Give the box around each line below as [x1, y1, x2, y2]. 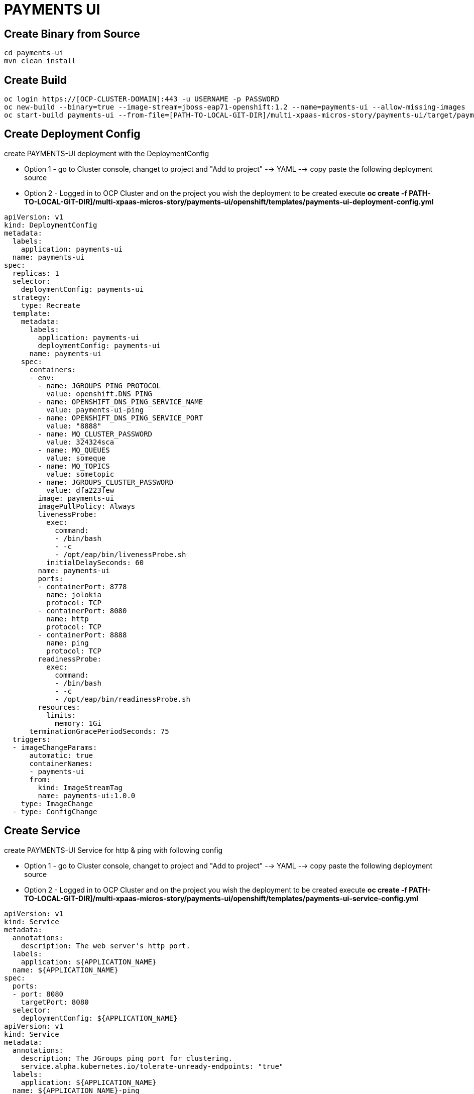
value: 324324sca [46, 437, 114, 446]
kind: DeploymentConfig [4, 221, 97, 229]
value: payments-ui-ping [46, 405, 144, 414]
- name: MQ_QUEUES [38, 446, 110, 454]
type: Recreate [21, 301, 80, 309]
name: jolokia [46, 590, 101, 599]
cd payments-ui [4, 49, 64, 57]
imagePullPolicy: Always [38, 502, 136, 510]
